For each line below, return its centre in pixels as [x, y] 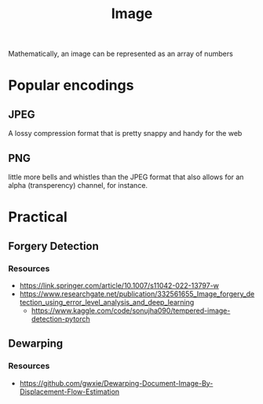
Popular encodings [71, 85]
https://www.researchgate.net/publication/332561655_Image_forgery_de [137, 294]
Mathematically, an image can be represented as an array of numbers [121, 54]
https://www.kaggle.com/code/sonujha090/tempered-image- [131, 310]
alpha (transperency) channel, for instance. [78, 185]
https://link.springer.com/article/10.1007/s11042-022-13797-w [119, 285]
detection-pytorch [60, 318]
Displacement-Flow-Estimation [69, 391]
